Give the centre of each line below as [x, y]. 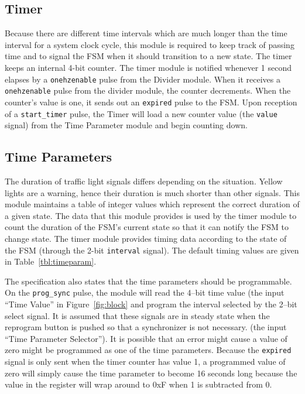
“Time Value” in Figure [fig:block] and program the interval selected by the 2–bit [151, 304]
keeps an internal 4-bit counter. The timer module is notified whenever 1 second [148, 67]
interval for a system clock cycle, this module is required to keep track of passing [150, 44]
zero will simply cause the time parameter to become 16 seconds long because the [151, 373]
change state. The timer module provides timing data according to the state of [146, 238]
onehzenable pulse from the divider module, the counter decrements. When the [148, 90]
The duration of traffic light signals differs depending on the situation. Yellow [144, 181]
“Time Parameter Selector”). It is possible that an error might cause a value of [146, 338]
